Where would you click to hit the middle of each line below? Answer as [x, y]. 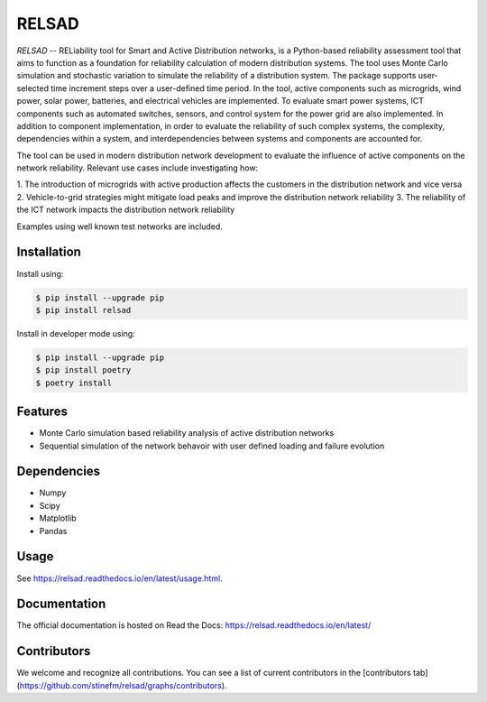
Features [42, 412]
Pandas [53, 531]
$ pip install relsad [83, 310]
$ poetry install [74, 383]
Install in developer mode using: [76, 333]
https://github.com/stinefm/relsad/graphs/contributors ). [123, 685]
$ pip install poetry [83, 370]
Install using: [40, 273]
